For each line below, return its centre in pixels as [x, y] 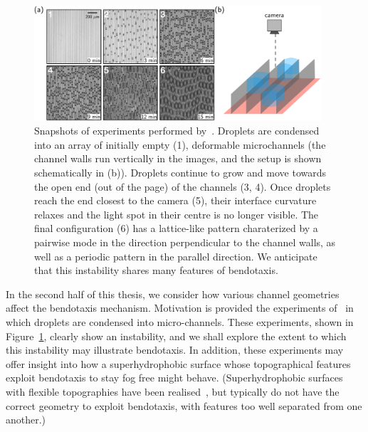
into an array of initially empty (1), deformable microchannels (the [180, 144]
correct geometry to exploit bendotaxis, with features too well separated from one [184, 405]
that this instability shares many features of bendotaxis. [156, 270]
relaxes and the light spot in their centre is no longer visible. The [177, 214]
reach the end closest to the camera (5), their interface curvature [175, 200]
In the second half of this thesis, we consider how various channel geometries [173, 294]
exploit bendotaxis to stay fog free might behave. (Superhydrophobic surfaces [174, 378]
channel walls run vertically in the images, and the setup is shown [178, 158]
